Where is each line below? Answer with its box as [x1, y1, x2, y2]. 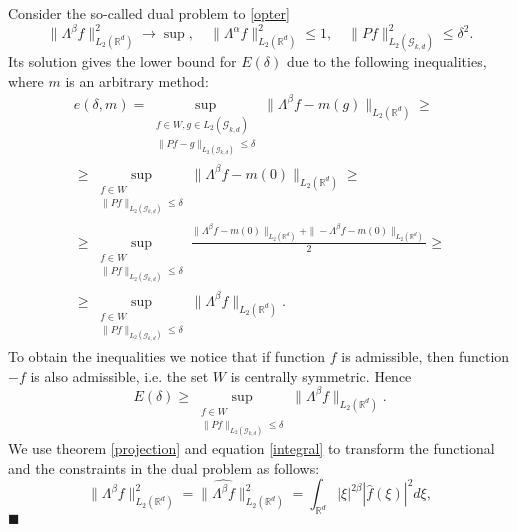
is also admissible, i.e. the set [30, 365, 209, 386]
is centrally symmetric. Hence [230, 365, 412, 386]
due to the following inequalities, [286, 51, 487, 72]
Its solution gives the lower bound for [8, 51, 237, 72]
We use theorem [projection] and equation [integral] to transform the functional [8, 438, 495, 459]
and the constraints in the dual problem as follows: [8, 457, 320, 478]
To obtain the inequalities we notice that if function [8, 346, 326, 367]
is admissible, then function [341, 346, 510, 367]
